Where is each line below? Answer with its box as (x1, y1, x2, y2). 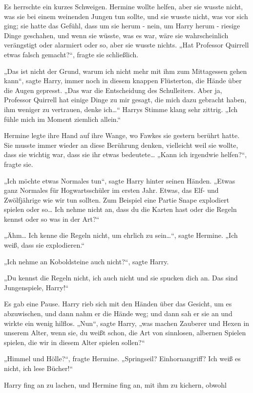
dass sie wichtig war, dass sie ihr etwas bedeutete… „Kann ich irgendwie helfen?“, (4, 149, 247, 160)
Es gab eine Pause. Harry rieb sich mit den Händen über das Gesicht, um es (4, 299, 232, 309)
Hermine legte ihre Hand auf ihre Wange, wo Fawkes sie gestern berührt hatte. (4, 130, 240, 140)
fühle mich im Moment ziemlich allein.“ (4, 114, 121, 124)
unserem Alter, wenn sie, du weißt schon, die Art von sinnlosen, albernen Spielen (4, 327, 246, 338)
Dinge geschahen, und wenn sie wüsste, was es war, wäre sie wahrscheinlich (4, 30, 229, 40)
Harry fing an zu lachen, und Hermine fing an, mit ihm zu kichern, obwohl (4, 379, 227, 390)
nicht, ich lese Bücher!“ (4, 363, 73, 373)
